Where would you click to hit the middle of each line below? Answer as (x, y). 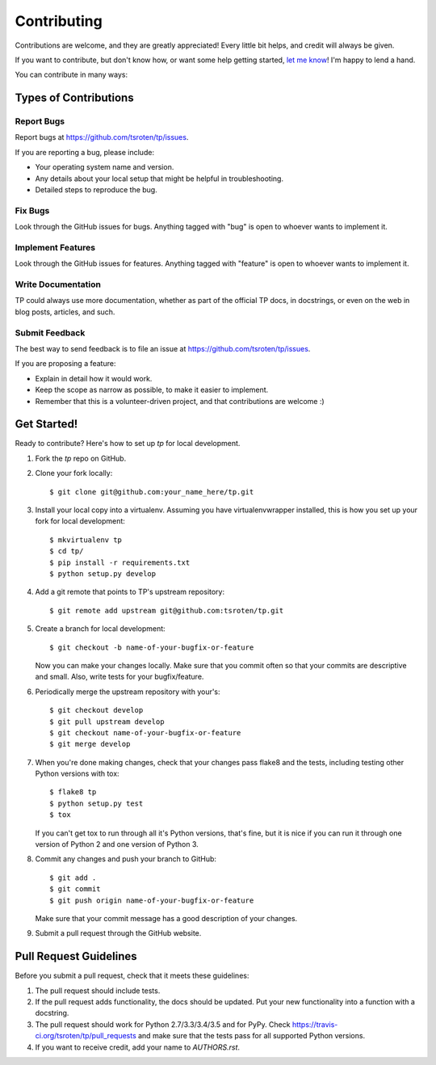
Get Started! (46, 424)
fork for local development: (80, 521)
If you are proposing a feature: (65, 364)
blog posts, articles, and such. (65, 312)
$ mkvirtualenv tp (86, 540)
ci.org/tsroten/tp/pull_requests (86, 1036)
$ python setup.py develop (103, 573)
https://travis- (315, 1024)
